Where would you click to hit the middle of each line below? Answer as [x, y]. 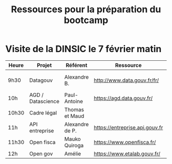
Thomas [74, 109]
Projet [44, 65]
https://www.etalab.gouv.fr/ [127, 153]
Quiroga [74, 145]
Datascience [44, 101]
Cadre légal [43, 112]
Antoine [74, 101]
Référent [77, 65]
